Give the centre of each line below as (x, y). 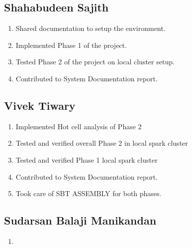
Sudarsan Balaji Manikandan (80, 220)
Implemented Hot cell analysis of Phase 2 (79, 126)
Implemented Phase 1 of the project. (71, 45)
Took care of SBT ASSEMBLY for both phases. (89, 193)
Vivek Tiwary (40, 105)
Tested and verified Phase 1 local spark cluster (87, 159)
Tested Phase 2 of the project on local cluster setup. (95, 62)
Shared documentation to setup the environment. (91, 28)
